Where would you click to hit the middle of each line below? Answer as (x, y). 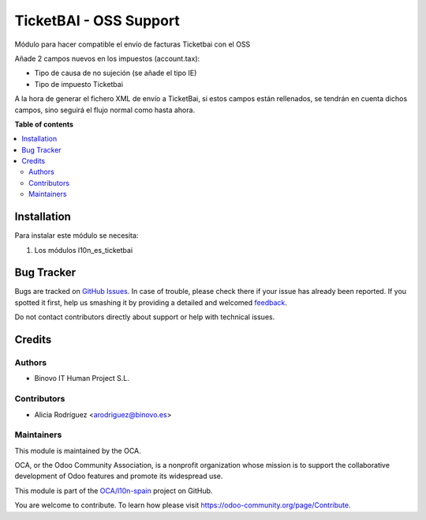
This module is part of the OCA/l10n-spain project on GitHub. (114, 491)
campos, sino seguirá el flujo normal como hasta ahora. (105, 110)
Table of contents (44, 124)
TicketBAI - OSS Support (97, 21)
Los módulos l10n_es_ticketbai (84, 250)
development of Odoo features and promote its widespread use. (119, 476)
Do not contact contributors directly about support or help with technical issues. (145, 317)
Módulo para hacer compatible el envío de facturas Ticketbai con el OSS (133, 44)
